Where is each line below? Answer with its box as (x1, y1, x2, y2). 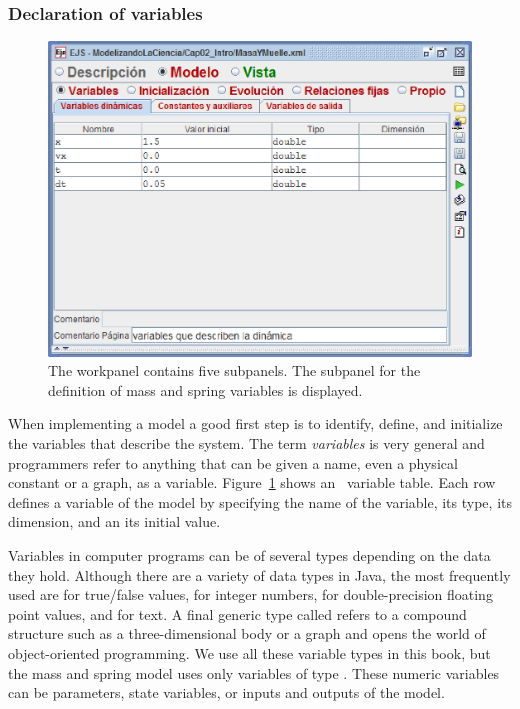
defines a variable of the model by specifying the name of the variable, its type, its (8, 491, 512, 512)
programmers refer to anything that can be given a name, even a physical (8, 452, 458, 473)
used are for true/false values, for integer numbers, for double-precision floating (8, 584, 493, 605)
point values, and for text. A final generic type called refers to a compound (8, 603, 467, 624)
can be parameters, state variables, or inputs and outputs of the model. (8, 682, 445, 703)
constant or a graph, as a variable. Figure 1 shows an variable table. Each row (8, 472, 496, 493)
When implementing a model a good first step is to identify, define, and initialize (8, 413, 503, 434)
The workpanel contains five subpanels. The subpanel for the (48, 360, 421, 381)
